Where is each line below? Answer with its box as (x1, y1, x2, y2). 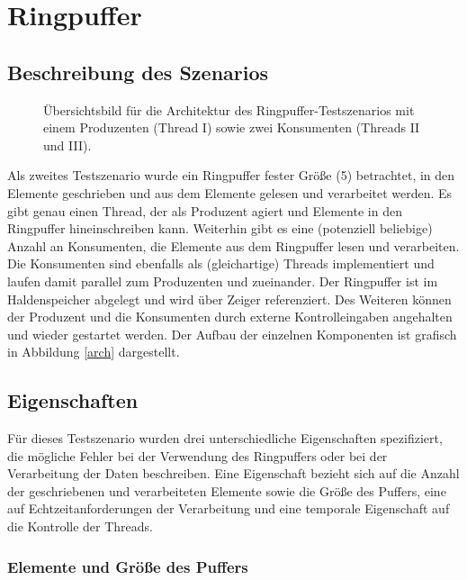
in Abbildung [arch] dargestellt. (7, 342, 180, 361)
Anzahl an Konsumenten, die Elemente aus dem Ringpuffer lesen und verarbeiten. (7, 236, 460, 255)
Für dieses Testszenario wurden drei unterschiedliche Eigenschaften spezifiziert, (7, 429, 443, 448)
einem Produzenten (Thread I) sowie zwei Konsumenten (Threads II (43, 118, 420, 137)
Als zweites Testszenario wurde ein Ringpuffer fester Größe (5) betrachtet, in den (7, 166, 455, 185)
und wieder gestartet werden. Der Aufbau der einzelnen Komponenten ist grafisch (7, 324, 457, 343)
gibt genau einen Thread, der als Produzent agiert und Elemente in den (7, 201, 402, 220)
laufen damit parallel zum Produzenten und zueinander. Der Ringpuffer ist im (7, 271, 438, 290)
